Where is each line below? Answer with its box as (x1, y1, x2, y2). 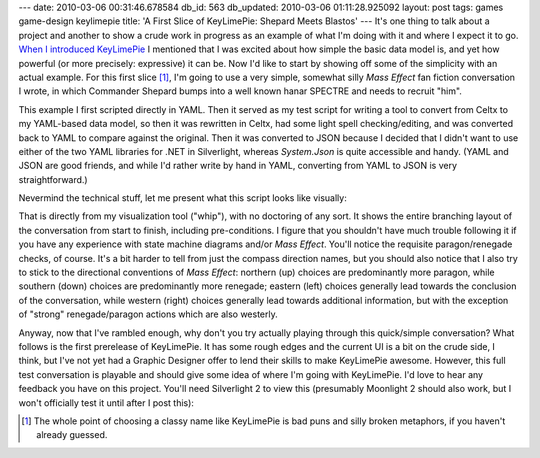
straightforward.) (18, 173, 89, 185)
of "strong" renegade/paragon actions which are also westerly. (18, 308, 279, 320)
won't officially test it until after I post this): (18, 396, 195, 409)
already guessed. (36, 429, 108, 441)
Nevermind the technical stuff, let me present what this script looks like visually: (18, 192, 347, 204)
